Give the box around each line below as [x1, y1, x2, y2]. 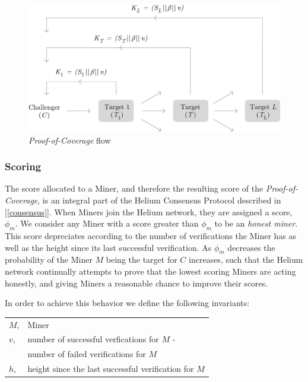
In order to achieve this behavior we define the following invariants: [5, 297, 250, 309]
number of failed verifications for [27, 348, 146, 360]
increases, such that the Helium [189, 253, 303, 266]
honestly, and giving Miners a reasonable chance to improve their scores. [5, 276, 268, 289]
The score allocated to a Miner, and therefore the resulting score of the [5, 182, 263, 195]
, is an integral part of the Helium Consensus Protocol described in [37, 194, 281, 206]
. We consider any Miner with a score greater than [15, 217, 199, 230]
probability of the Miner [5, 253, 93, 266]
